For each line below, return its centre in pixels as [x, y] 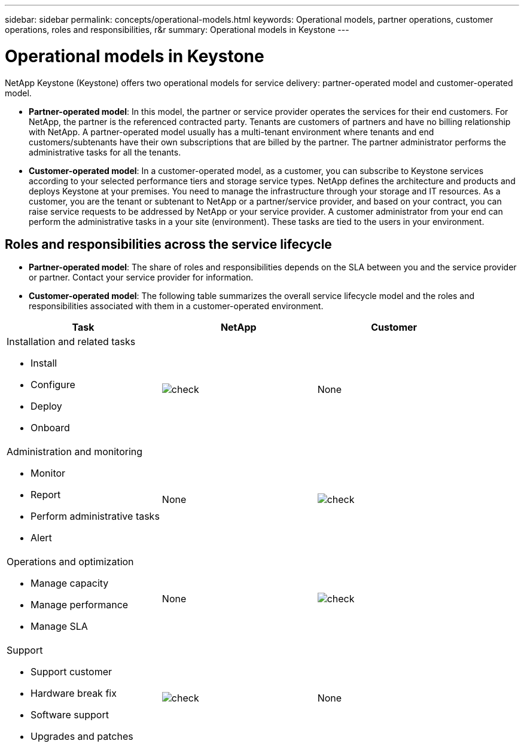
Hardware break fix [74, 693]
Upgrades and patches [82, 737]
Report [46, 495]
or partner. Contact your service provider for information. [141, 278]
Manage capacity [70, 583]
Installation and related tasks [71, 342]
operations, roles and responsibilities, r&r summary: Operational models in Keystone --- [177, 30]
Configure [53, 385]
